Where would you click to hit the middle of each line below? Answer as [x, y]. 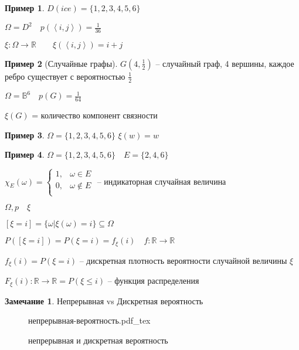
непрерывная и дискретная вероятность [98, 340]
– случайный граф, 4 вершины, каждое [225, 63]
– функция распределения [153, 281]
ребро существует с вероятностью [65, 76]
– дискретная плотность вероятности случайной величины [183, 260]
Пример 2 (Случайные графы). [61, 63]
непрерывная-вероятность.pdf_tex [89, 320]
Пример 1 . [25, 8]
